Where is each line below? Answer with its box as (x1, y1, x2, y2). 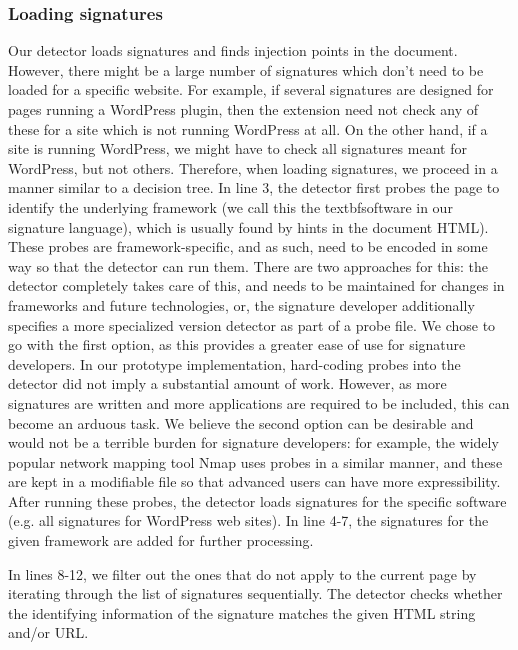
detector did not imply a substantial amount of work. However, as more (8, 373, 447, 394)
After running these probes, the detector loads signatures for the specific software (8, 490, 507, 511)
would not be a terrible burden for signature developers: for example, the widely (8, 432, 499, 453)
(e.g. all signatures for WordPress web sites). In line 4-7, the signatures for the (8, 510, 489, 531)
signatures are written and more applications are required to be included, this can (8, 392, 510, 413)
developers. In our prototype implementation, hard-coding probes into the (8, 353, 461, 374)
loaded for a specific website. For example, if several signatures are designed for (8, 79, 494, 100)
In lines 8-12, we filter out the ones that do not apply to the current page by (8, 563, 477, 584)
